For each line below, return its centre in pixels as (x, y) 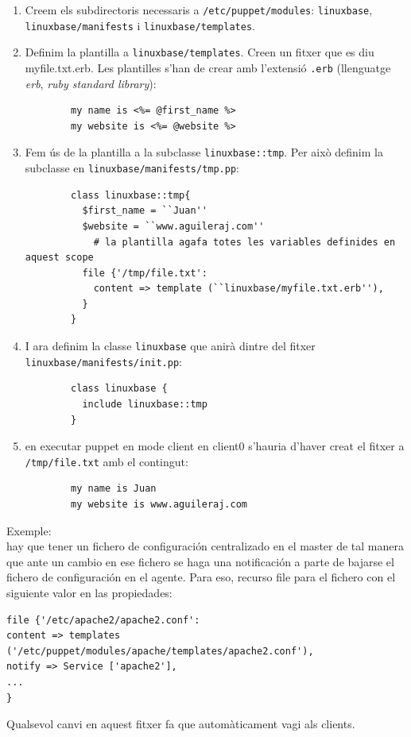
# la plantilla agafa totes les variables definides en (244, 242)
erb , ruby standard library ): (91, 83)
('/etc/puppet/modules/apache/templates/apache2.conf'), (160, 651)
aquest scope (59, 258)
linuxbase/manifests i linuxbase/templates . (140, 25)
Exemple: (29, 530)
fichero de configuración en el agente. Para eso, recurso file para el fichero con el (201, 577)
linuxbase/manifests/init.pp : (103, 361)
